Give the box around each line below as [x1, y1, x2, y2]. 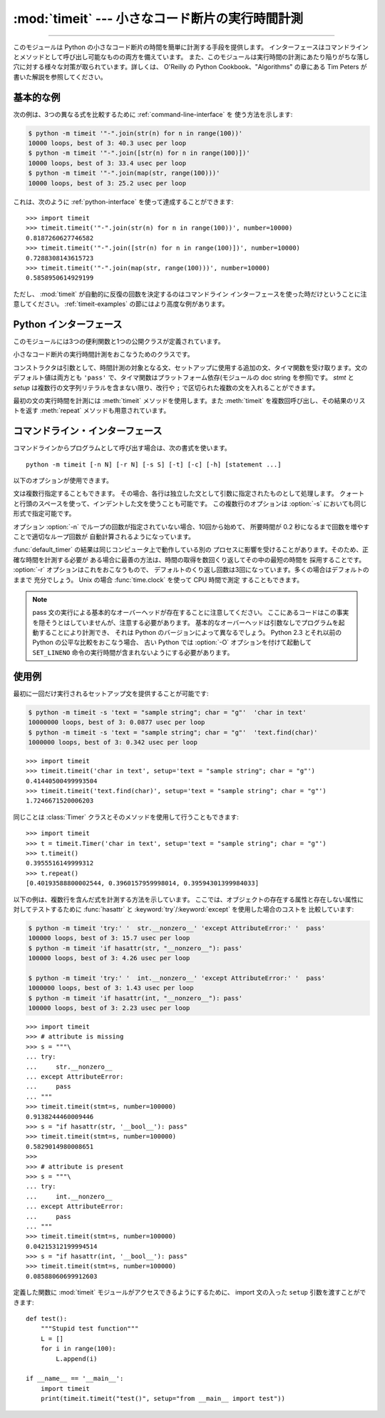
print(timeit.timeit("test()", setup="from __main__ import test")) [40, 1394, 285, 1403]
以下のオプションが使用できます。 [13, 476, 113, 484]
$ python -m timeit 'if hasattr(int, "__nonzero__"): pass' [28, 994, 243, 1002]
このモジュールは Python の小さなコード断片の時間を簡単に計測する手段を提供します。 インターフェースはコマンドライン [13, 43, 369, 51]
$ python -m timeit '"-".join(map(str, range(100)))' [28, 169, 220, 178]
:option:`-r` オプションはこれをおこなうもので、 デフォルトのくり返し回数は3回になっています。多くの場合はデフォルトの [13, 566, 370, 574]
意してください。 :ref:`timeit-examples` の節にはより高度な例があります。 [13, 300, 229, 308]
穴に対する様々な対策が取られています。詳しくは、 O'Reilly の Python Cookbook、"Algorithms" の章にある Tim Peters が [13, 63, 367, 71]
